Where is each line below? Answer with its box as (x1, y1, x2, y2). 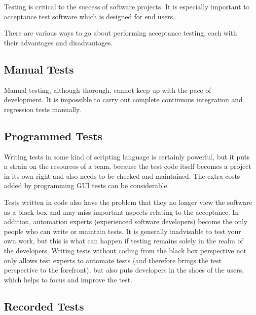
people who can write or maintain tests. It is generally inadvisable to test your (4, 226, 241, 236)
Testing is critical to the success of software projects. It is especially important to (4, 1, 250, 11)
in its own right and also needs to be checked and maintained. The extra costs (4, 170, 240, 181)
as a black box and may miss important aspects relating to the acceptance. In (4, 206, 239, 217)
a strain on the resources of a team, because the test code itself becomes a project (4, 161, 252, 171)
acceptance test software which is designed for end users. (4, 11, 175, 21)
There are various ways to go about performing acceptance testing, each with (4, 28, 237, 38)
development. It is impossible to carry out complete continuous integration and (4, 94, 243, 105)
